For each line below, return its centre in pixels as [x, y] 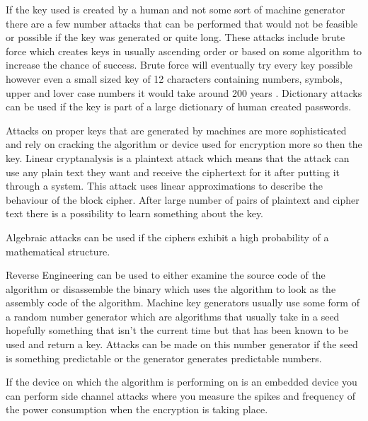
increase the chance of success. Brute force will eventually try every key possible [179, 65]
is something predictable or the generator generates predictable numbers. [164, 358]
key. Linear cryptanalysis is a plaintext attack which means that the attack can [178, 157]
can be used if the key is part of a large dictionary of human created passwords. [179, 106]
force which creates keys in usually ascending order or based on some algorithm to [184, 51]
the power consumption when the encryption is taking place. [137, 409]
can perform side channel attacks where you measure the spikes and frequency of [181, 395]
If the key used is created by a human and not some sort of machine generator [176, 9]
